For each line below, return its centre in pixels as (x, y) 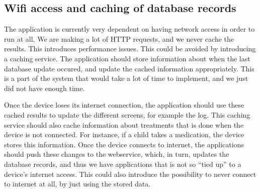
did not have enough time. (45, 88)
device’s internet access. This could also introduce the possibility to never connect (130, 174)
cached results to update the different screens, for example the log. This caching (127, 114)
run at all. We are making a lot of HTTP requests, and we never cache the (119, 38)
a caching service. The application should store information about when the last (127, 58)
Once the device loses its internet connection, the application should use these (124, 105)
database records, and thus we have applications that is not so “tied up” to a (123, 164)
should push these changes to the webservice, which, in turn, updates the (117, 154)
